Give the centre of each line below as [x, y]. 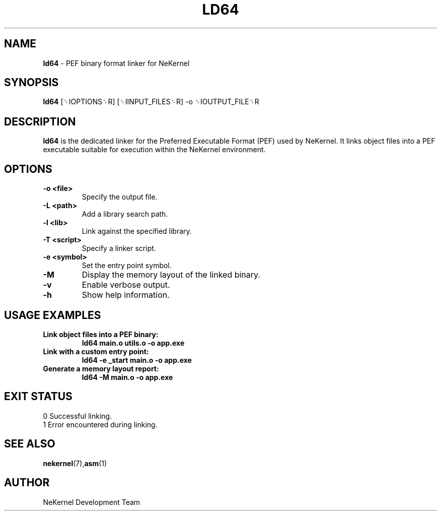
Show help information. [126, 295]
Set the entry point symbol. [127, 266]
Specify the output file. [120, 197]
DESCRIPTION [40, 121]
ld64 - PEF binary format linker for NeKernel [116, 63]
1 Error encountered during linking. [100, 424]
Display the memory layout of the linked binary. [171, 275]
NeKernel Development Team [92, 502]
